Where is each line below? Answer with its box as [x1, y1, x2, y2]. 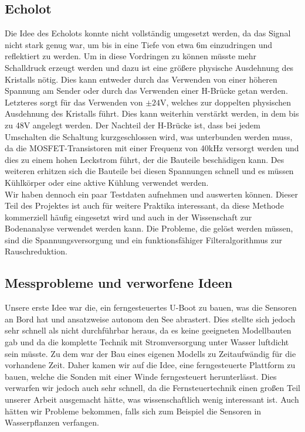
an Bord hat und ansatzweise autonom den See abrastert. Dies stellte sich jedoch [5, 312, 296, 325]
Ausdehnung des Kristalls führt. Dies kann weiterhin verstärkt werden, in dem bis [5, 107, 299, 120]
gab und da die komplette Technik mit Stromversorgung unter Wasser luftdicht [5, 336, 289, 348]
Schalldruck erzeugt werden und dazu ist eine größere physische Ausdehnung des [5, 61, 294, 73]
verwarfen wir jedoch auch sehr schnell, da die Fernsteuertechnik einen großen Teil [5, 382, 300, 394]
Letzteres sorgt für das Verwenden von [5, 96, 143, 108]
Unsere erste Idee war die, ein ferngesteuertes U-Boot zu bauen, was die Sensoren [5, 301, 297, 314]
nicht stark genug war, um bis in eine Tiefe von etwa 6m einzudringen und [5, 38, 273, 50]
